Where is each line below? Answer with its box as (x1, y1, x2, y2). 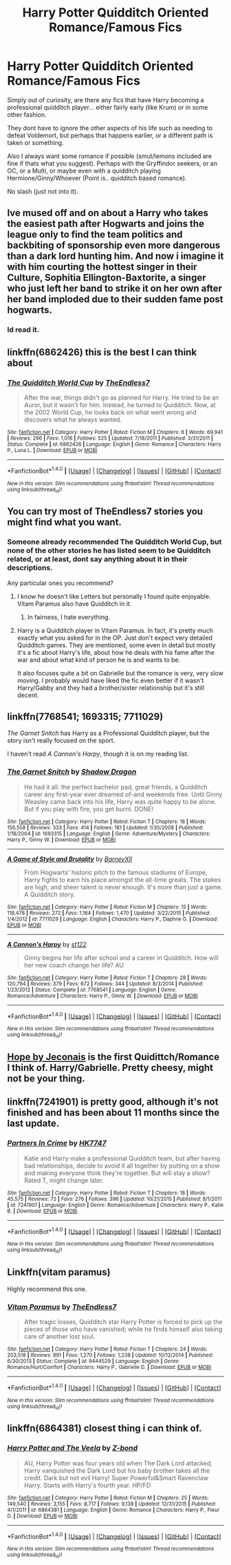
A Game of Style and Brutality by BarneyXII (7, 854, 133, 863)
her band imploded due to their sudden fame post (7, 293, 223, 305)
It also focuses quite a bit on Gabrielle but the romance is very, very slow (16, 669, 223, 677)
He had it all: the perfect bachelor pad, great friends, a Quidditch (23, 782, 208, 791)
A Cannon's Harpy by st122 (7, 940, 87, 948)
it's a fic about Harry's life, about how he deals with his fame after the (16, 648, 215, 656)
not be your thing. (7, 1073, 85, 1085)
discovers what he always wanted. (23, 415, 122, 424)
